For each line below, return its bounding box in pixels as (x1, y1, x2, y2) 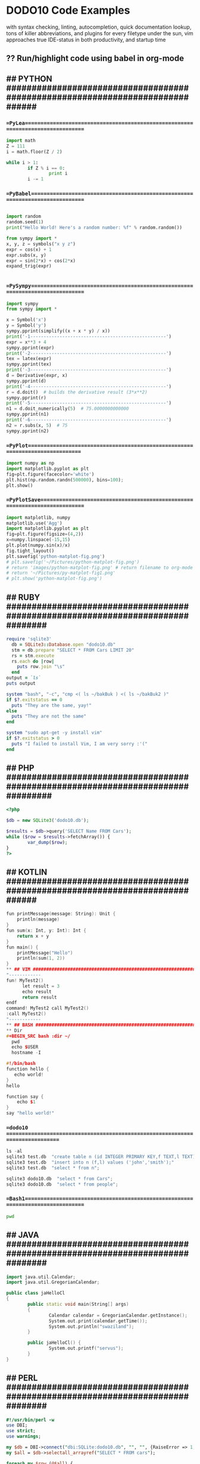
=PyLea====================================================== (6, 119, 193, 126)
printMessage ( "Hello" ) (17, 950, 73, 956)
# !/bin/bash (6, 1061, 36, 1067)
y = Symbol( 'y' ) (6, 323, 46, 329)
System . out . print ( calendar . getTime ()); (48, 1318, 148, 1324)
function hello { (6, 1066, 49, 1072)
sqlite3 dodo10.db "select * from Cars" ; (6, 1176, 113, 1181)
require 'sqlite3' (6, 636, 52, 642)
